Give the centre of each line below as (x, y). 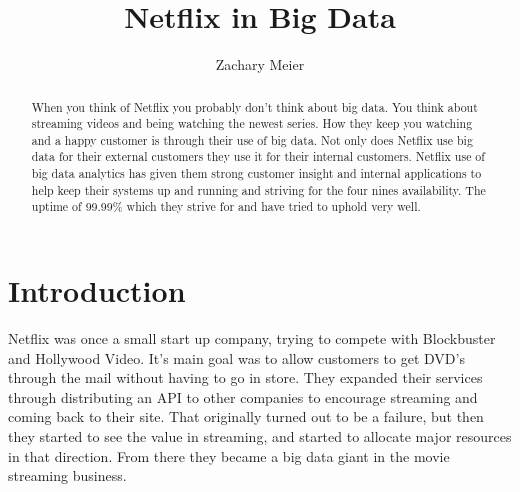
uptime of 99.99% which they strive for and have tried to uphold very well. (226, 206)
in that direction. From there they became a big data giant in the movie (229, 455)
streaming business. (67, 475)
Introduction (97, 290)
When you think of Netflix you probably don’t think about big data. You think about (254, 106)
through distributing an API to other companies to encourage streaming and (243, 396)
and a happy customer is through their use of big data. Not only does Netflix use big (252, 139)
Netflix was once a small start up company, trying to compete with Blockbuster (252, 338)
